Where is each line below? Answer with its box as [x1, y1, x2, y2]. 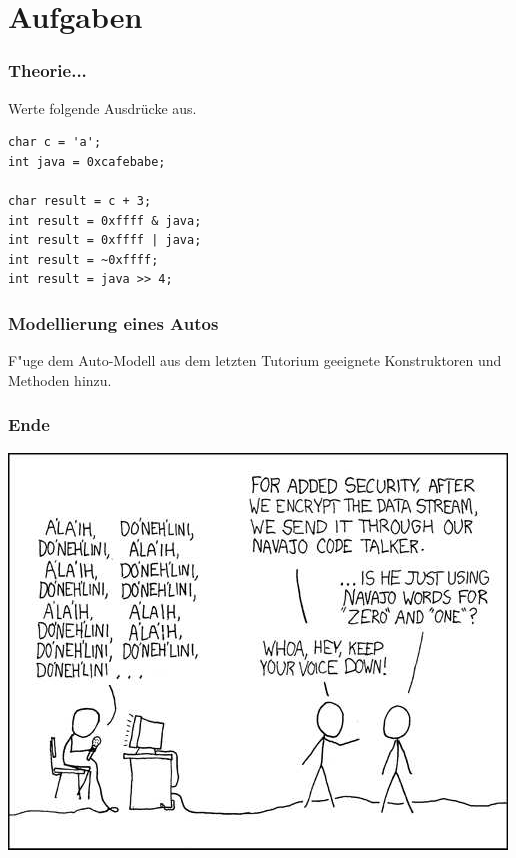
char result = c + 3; [8, 193, 152, 208]
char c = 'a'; [8, 135, 102, 150]
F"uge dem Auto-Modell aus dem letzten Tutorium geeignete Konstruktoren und [8, 350, 502, 371]
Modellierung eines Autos [8, 310, 219, 335]
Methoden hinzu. [8, 369, 112, 390]
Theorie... [8, 58, 87, 83]
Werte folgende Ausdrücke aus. [8, 97, 197, 118]
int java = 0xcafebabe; [8, 154, 166, 169]
